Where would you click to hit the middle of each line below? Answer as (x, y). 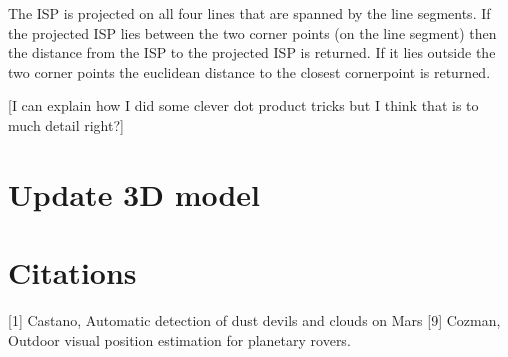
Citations (72, 272)
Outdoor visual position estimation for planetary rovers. (179, 339)
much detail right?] (66, 124)
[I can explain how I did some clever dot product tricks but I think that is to (243, 105)
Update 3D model (134, 193)
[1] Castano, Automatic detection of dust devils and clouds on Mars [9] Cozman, (254, 320)
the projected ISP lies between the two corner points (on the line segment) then (252, 32)
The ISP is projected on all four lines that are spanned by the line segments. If (249, 13)
